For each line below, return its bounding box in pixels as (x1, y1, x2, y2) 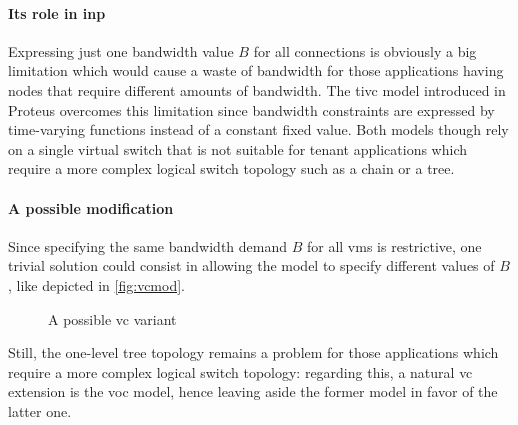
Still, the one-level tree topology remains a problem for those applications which (8, 342, 499, 363)
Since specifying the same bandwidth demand (8, 235, 288, 256)
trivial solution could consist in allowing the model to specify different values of (8, 255, 495, 276)
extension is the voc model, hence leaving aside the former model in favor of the (8, 381, 498, 402)
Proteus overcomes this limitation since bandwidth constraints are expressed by (8, 99, 495, 120)
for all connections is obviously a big (253, 40, 477, 61)
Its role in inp (8, 2, 106, 23)
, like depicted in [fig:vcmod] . (8, 274, 185, 295)
